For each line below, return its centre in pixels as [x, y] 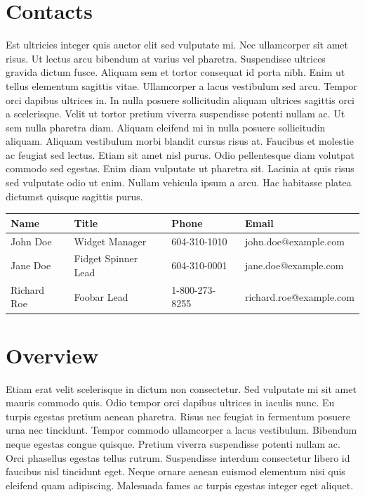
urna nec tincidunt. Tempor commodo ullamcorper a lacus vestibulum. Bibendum [181, 430]
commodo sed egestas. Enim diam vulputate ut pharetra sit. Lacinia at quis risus [180, 168]
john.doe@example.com [294, 241]
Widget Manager [110, 241]
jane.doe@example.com [294, 265]
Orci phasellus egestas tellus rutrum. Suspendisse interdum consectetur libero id [178, 457]
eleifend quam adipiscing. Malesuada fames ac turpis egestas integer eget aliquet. [180, 485]
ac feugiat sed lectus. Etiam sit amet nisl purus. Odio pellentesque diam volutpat [180, 154]
